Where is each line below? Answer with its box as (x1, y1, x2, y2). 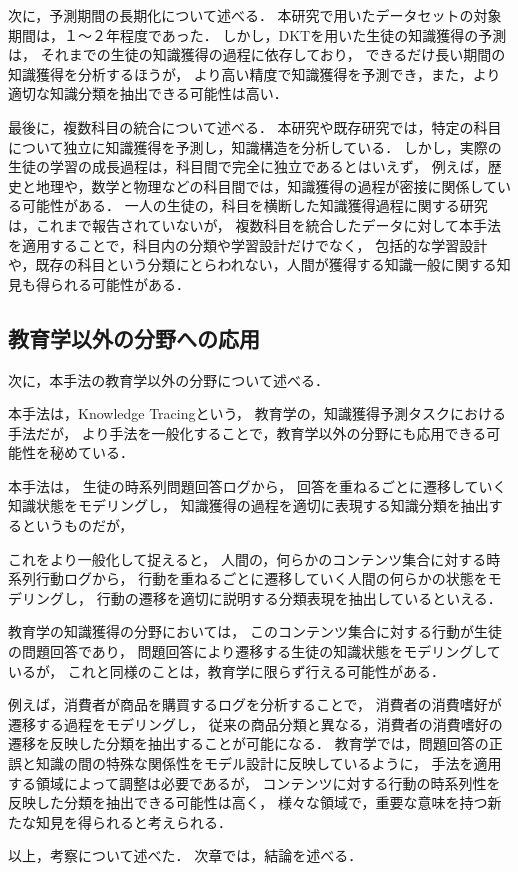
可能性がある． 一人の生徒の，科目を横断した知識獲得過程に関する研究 (21, 195, 488, 216)
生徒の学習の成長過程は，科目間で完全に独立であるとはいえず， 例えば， (8, 156, 488, 177)
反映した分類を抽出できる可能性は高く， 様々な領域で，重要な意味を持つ (8, 792, 488, 813)
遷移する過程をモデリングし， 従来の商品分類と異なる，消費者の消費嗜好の (8, 713, 503, 734)
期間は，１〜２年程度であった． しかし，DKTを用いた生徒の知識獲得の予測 (8, 24, 507, 45)
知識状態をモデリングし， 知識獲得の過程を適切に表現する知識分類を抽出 (8, 495, 489, 516)
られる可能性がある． (49, 273, 190, 294)
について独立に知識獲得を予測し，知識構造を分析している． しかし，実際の (8, 136, 502, 157)
